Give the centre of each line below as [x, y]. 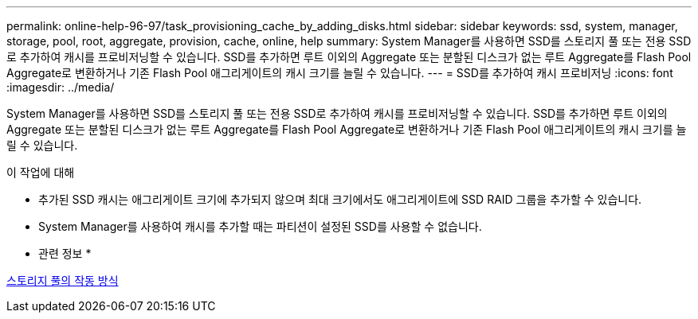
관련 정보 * [65, 253]
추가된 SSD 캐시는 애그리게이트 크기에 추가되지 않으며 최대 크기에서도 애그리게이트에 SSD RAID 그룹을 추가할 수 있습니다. [340, 199]
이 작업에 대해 [41, 172]
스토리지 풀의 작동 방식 [63, 280]
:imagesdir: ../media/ [61, 87]
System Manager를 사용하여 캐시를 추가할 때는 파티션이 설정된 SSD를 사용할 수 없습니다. [260, 226]
